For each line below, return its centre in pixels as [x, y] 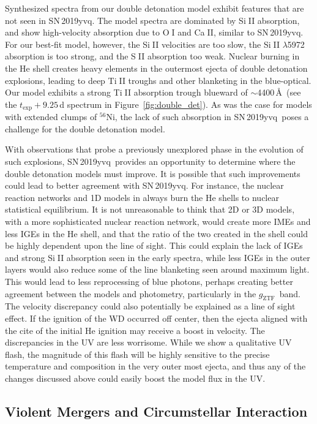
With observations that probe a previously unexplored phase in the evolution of [154, 149]
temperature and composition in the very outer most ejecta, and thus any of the [155, 366]
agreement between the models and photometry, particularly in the [131, 293]
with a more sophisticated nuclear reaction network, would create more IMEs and [158, 221]
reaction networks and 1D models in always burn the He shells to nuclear [142, 197]
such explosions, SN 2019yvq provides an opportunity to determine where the [150, 161]
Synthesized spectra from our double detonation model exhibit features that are [155, 8]
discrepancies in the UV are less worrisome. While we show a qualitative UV [148, 342]
